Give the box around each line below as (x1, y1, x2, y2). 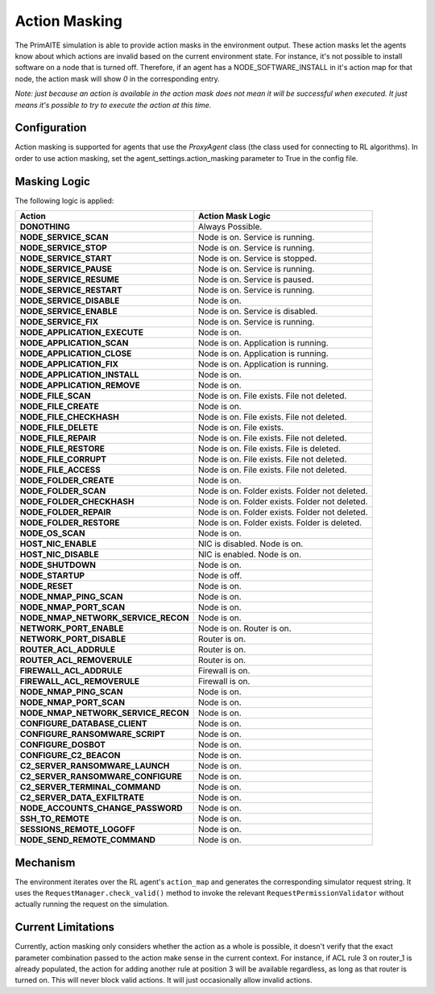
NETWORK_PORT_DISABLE (19, 633, 126, 644)
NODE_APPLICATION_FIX (19, 358, 119, 370)
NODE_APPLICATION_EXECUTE (19, 327, 144, 338)
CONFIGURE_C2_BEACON (19, 750, 121, 761)
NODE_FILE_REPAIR (19, 433, 97, 444)
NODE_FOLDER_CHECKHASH (19, 496, 135, 507)
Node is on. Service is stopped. (197, 253, 317, 264)
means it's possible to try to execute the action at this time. (14, 100, 212, 110)
